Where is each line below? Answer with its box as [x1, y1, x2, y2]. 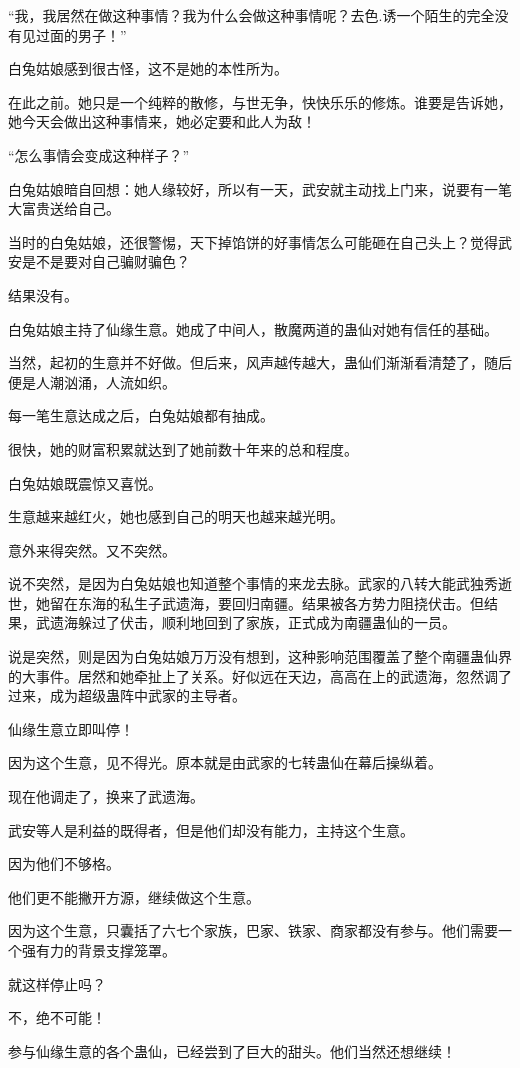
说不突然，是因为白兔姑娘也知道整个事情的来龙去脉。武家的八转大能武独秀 [8, 573, 498, 594]
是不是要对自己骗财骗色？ [21, 251, 190, 272]
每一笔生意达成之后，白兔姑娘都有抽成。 [8, 405, 274, 426]
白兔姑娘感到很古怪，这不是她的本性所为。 [8, 58, 288, 79]
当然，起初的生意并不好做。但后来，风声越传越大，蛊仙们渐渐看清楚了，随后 [8, 352, 512, 373]
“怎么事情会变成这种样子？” [8, 144, 190, 165]
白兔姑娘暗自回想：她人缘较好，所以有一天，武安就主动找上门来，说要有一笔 [8, 178, 512, 199]
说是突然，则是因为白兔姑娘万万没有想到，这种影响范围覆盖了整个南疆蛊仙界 [8, 646, 512, 667]
